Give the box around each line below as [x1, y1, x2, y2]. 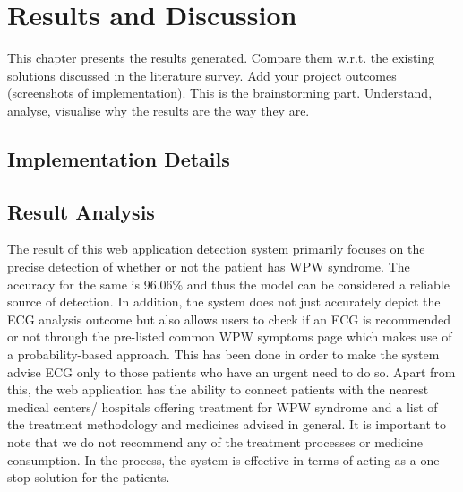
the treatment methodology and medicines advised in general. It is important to [7, 415, 446, 434]
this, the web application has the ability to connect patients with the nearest [7, 380, 429, 399]
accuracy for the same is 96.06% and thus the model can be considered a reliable [7, 274, 450, 293]
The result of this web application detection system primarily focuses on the [7, 239, 425, 258]
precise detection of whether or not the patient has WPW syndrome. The [7, 257, 410, 276]
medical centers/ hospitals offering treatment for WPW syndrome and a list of [7, 397, 438, 416]
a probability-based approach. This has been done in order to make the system [7, 345, 440, 364]
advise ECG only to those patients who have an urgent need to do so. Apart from [7, 362, 456, 381]
